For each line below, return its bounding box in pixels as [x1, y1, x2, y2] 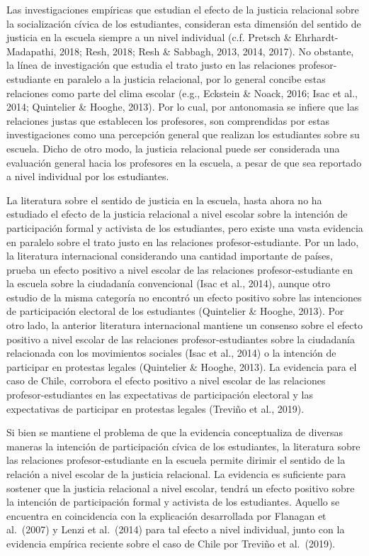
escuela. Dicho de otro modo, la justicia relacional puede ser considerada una [6, 140, 340, 155]
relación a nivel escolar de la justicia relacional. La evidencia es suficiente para [6, 467, 346, 481]
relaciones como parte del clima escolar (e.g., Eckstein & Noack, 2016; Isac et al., [6, 85, 358, 100]
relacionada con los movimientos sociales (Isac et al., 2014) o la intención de [6, 345, 336, 360]
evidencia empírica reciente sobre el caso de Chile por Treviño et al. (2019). [6, 535, 336, 550]
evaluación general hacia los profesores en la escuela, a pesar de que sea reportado [6, 155, 362, 169]
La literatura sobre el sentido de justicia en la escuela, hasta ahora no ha [6, 192, 322, 207]
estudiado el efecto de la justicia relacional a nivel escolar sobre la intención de [6, 206, 348, 221]
